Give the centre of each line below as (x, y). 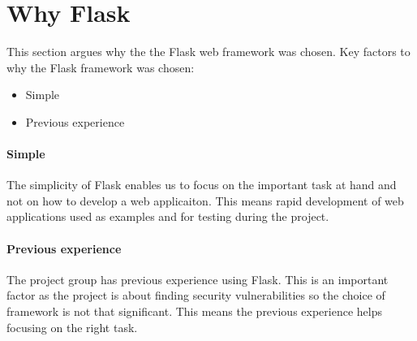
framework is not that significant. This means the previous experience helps (194, 311)
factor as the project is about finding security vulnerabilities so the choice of (196, 295)
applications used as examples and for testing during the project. (168, 216)
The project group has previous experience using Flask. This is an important (198, 279)
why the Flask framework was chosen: (101, 67)
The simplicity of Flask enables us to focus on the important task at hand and (202, 185)
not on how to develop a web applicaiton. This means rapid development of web (205, 200)
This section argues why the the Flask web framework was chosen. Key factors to (208, 52)
